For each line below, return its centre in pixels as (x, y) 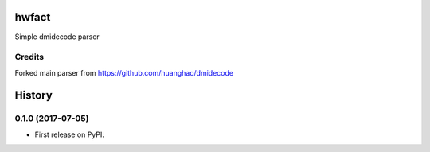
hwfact (33, 17)
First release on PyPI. (70, 134)
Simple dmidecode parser (57, 37)
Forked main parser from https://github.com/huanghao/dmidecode (124, 72)
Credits (29, 57)
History (34, 95)
